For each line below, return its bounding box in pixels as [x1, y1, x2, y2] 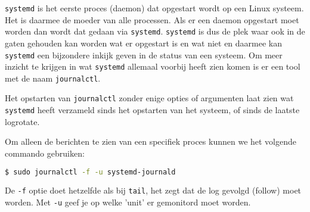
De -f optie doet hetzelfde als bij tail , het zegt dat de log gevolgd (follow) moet [5, 184, 302, 197]
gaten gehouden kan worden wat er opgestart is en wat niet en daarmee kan [5, 36, 282, 49]
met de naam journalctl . [5, 71, 101, 84]
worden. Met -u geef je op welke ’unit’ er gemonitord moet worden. [5, 196, 251, 208]
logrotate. [5, 115, 40, 127]
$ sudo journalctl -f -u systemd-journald [5, 167, 176, 176]
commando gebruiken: [5, 146, 85, 159]
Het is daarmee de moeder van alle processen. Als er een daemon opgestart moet [5, 13, 299, 26]
